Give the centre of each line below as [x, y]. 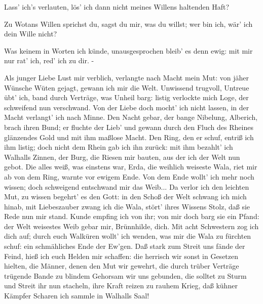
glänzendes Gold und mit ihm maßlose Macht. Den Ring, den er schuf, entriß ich [129, 137]
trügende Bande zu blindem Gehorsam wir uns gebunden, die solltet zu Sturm [125, 275]
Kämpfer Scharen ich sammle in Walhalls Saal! [77, 296]
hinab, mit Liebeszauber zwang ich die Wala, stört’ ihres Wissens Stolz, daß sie [127, 206]
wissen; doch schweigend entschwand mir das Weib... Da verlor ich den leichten [127, 186]
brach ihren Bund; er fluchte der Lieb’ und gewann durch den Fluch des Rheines [129, 127]
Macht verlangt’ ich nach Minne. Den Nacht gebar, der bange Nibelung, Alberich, [131, 117]
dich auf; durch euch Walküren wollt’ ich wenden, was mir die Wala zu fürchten [128, 236]
